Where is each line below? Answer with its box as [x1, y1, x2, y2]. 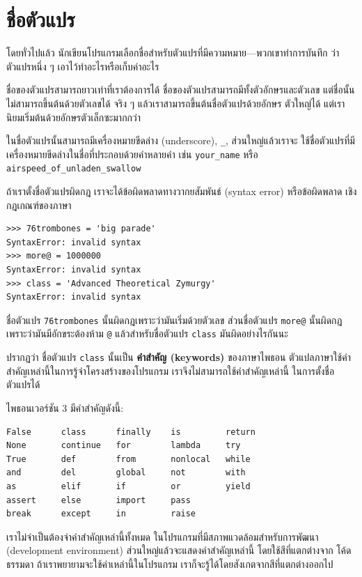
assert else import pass [6, 495, 191, 505]
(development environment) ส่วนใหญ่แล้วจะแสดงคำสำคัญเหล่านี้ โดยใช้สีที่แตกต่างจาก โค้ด [6, 543, 352, 557]
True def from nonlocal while [6, 454, 251, 464]
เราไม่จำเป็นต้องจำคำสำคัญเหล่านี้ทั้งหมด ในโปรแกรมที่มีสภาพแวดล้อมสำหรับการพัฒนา [6, 529, 319, 544]
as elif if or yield [6, 481, 251, 491]
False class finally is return [6, 426, 255, 437]
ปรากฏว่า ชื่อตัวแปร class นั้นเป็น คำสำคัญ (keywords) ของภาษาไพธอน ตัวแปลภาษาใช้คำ [6, 350, 351, 364]
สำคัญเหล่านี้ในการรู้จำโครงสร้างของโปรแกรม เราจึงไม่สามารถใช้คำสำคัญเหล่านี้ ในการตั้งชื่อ [6, 363, 335, 378]
